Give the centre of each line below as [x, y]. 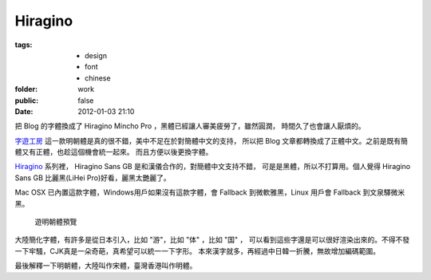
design [96, 55]
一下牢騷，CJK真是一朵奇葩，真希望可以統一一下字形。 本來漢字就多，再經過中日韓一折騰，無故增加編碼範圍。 [198, 250]
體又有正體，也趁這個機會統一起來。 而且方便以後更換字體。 [114, 152]
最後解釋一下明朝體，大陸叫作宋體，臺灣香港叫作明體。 [106, 266]
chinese [98, 78]
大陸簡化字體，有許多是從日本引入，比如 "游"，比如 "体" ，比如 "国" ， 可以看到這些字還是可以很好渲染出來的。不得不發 [212, 240]
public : [27, 101]
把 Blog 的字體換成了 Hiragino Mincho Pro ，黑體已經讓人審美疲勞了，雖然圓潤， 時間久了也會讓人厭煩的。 [190, 126]
